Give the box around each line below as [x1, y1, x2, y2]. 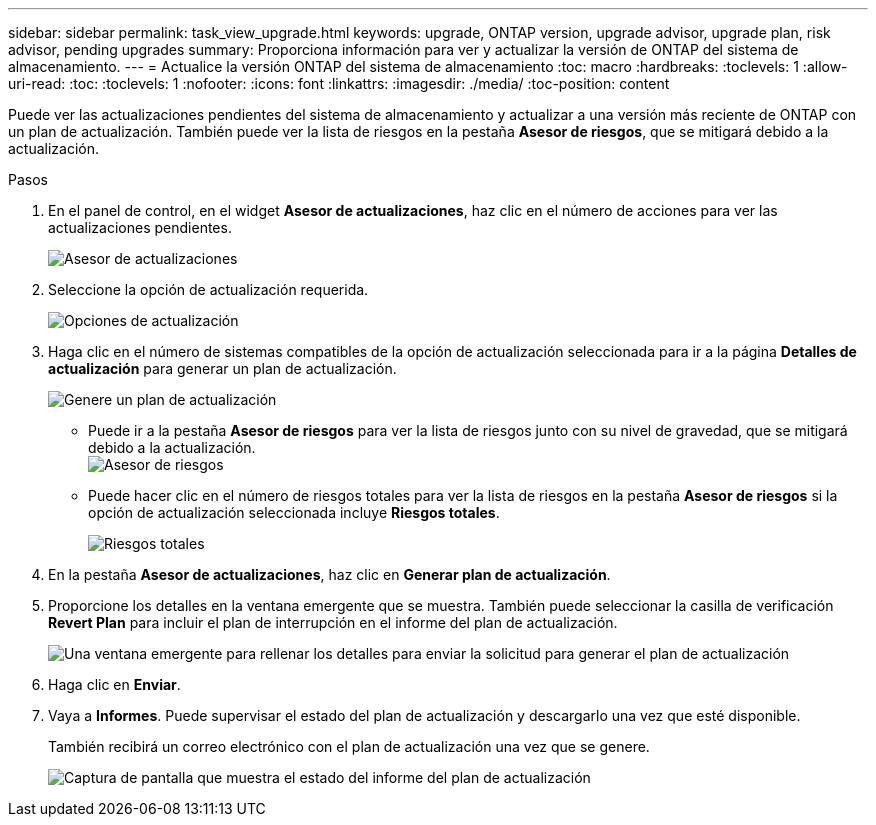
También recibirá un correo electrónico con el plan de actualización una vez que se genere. [48, 738, 650, 755]
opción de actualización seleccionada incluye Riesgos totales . [88, 504, 500, 521]
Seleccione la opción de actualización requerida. [48, 281, 369, 298]
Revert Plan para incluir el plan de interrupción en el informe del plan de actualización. [48, 614, 618, 631]
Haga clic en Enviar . [48, 676, 181, 693]
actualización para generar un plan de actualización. [48, 360, 397, 377]
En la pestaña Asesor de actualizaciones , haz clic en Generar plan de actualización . [48, 566, 611, 583]
